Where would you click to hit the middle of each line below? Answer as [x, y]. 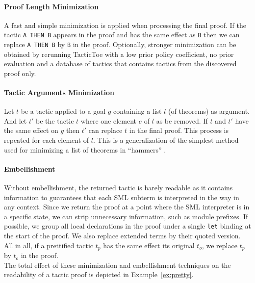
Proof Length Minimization [51, 6]
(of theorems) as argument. [209, 111]
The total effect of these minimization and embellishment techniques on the [117, 265]
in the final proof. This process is [179, 130]
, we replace [219, 245]
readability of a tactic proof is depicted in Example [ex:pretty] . [99, 274]
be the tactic [55, 120]
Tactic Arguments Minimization [59, 92]
